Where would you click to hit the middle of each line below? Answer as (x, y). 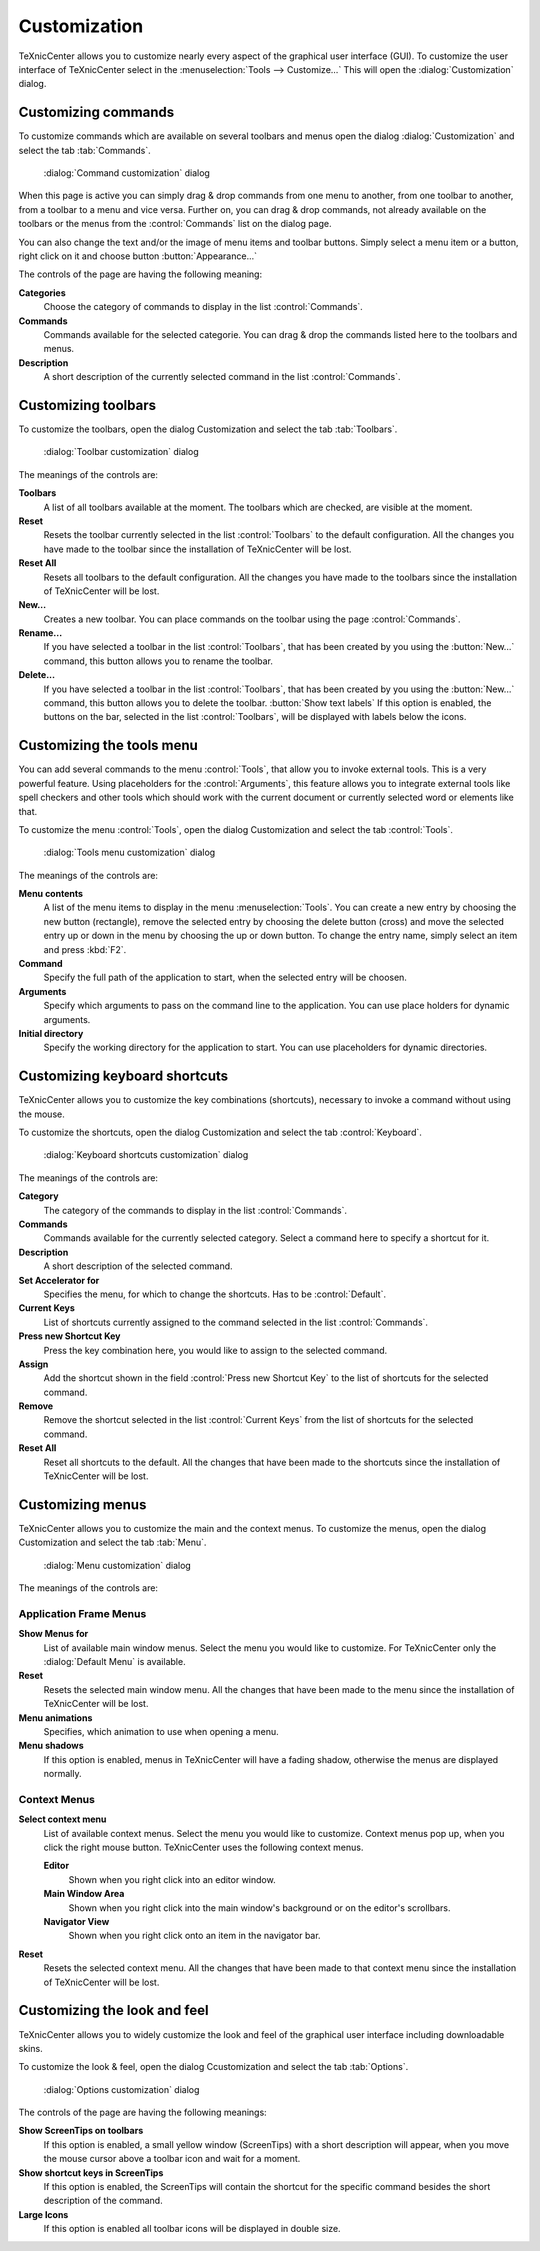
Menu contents (51, 894)
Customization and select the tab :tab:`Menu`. (112, 1542)
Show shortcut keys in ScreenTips (91, 2172)
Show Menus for (53, 1634)
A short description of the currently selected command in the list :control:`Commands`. (222, 377)
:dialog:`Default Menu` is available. (114, 1662)
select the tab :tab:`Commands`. (85, 150)
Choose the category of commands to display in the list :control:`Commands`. (203, 307)
